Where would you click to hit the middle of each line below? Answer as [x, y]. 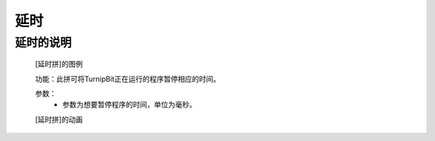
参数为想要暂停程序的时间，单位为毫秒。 [129, 105]
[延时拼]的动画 [59, 119]
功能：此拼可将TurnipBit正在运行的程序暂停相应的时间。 [128, 79]
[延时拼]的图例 [59, 64]
